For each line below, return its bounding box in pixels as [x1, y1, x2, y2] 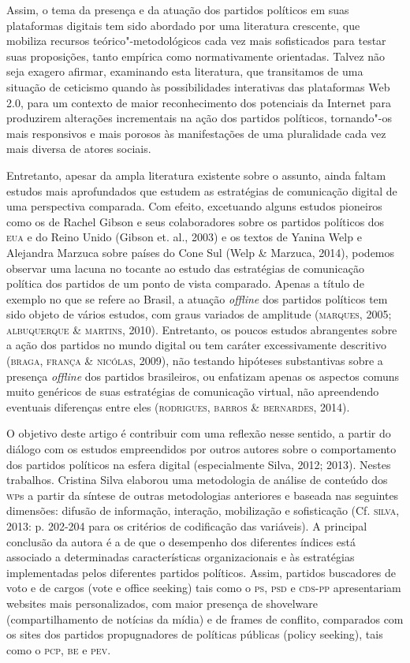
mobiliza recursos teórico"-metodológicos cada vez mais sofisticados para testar [6, 32, 386, 49]
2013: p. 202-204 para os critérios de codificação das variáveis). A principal [6, 518, 367, 534]
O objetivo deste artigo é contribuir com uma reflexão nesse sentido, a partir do [6, 425, 391, 441]
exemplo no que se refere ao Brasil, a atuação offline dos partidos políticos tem [6, 290, 388, 307]
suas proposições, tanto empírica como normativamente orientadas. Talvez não [6, 47, 386, 64]
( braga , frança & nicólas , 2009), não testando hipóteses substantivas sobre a [6, 352, 383, 369]
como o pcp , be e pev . [6, 641, 111, 657]
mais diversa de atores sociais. [6, 140, 151, 157]
